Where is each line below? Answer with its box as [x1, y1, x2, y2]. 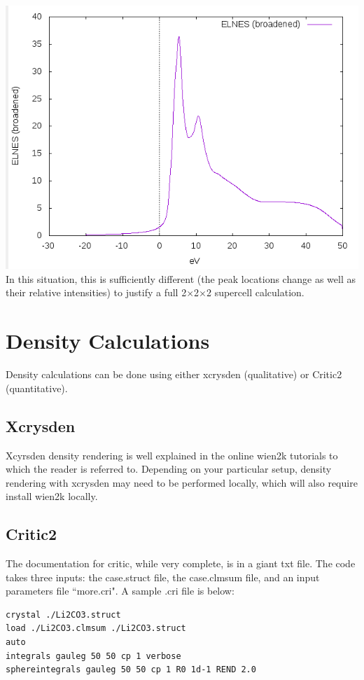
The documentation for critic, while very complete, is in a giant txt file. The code [6, 556, 356, 571]
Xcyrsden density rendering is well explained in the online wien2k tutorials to [6, 447, 338, 462]
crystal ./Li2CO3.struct [6, 609, 121, 620]
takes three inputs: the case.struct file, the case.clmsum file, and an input [6, 569, 320, 584]
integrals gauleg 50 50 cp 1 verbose [6, 651, 181, 661]
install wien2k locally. [6, 489, 98, 504]
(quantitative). [6, 380, 68, 395]
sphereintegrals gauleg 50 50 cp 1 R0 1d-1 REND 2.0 [6, 665, 256, 675]
